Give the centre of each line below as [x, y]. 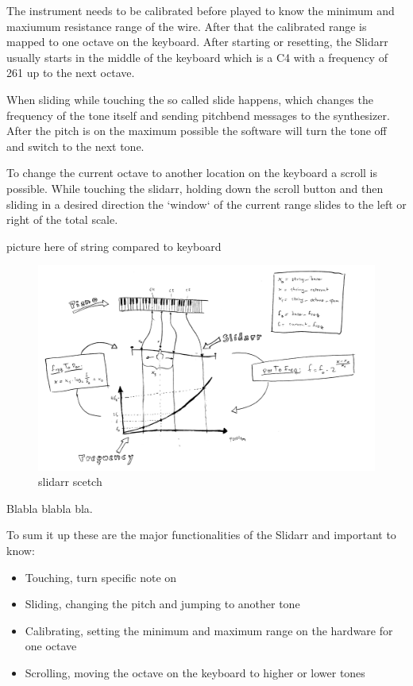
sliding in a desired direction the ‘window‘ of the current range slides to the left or [206, 204]
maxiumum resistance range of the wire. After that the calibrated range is [187, 26]
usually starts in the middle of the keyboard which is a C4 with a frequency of [197, 57]
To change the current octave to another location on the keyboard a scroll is [192, 173]
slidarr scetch [70, 482]
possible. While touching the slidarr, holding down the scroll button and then [195, 188]
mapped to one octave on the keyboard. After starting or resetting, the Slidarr [197, 42]
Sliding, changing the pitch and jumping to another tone [162, 604]
